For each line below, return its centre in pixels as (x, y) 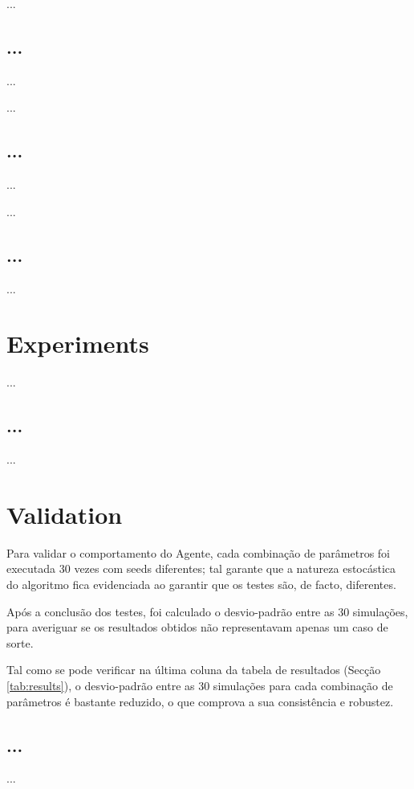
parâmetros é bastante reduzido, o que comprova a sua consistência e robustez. (200, 701)
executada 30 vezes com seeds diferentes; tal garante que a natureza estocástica (201, 568)
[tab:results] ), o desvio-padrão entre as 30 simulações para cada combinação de (200, 685)
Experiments (78, 343)
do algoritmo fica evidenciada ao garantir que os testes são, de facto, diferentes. (201, 584)
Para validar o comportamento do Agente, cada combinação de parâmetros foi (199, 552)
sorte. (20, 642)
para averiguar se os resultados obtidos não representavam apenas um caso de (197, 627)
